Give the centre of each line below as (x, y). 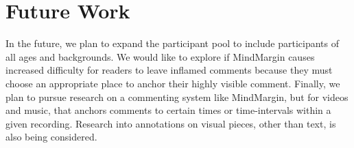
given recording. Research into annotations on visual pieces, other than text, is (171, 123)
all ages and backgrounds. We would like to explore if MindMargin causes (160, 56)
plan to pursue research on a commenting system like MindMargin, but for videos (177, 97)
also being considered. (51, 137)
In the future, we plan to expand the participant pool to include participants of (172, 43)
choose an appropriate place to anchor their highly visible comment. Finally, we (173, 83)
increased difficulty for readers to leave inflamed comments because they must (169, 70)
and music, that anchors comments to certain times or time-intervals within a (168, 110)
